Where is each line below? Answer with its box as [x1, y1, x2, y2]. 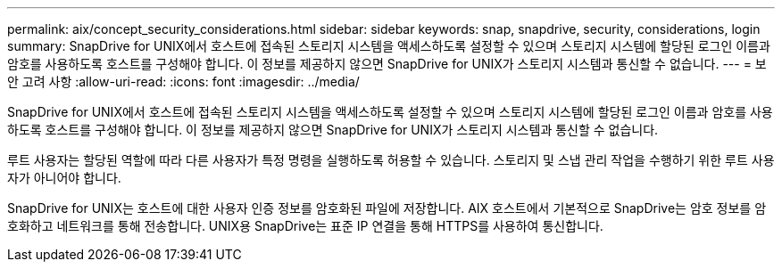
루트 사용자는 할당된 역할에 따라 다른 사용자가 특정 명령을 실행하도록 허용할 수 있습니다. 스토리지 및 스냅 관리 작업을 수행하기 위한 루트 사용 [7, 152, 775, 167]
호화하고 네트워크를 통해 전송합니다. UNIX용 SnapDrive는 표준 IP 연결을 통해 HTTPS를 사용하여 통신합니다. [7, 218, 603, 233]
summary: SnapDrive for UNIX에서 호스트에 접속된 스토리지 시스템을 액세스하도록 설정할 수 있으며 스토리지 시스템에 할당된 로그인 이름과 [7, 38, 770, 53]
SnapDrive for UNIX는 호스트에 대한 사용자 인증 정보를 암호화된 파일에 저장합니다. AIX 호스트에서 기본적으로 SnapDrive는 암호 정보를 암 [7, 200, 767, 216]
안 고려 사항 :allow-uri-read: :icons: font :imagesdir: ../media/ [7, 74, 360, 89]
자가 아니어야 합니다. [7, 170, 121, 185]
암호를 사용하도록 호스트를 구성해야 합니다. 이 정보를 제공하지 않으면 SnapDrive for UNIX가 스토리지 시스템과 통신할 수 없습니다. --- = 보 [7, 56, 767, 71]
